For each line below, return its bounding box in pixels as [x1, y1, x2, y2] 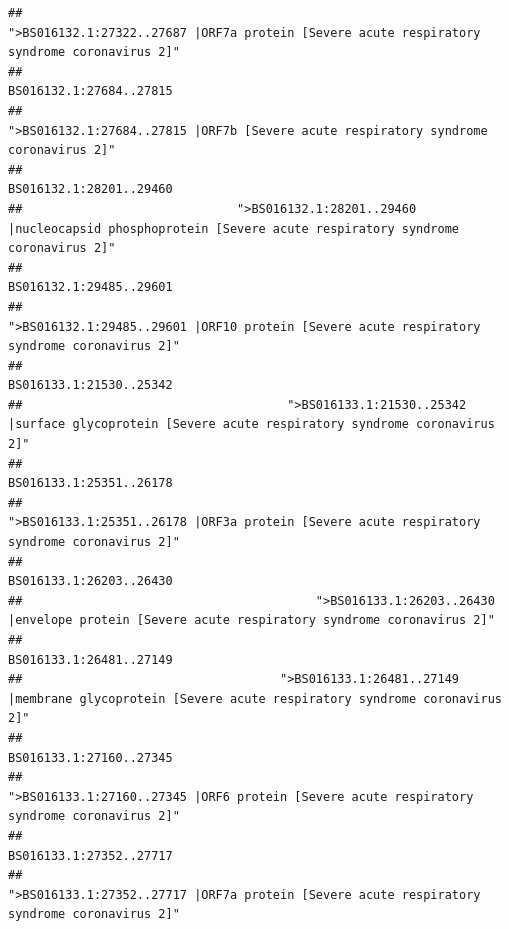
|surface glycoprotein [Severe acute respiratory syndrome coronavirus [8, 417, 495, 432]
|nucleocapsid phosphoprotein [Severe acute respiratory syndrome [8, 221, 460, 236]
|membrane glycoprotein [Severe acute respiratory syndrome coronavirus [8, 691, 502, 706]
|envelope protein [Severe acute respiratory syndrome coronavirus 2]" [8, 613, 495, 628]
